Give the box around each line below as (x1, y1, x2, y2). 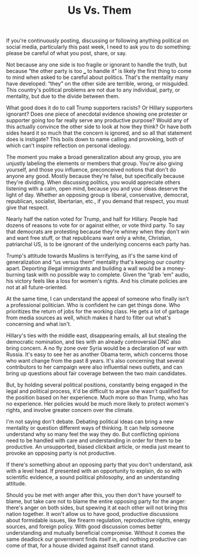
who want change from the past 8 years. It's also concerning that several (6, 357, 185, 364)
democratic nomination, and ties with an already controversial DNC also (6, 338, 181, 345)
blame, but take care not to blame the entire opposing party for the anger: (6, 498, 187, 505)
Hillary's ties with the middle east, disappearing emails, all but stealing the (6, 332, 187, 339)
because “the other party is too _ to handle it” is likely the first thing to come (6, 68, 192, 75)
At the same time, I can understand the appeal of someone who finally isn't (6, 295, 190, 303)
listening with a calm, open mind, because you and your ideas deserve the (6, 185, 188, 192)
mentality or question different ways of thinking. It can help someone (6, 424, 175, 432)
